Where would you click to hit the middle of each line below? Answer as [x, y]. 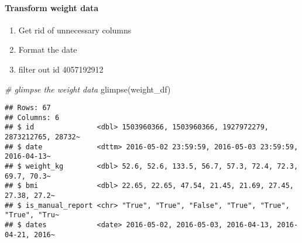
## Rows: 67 [28, 108]
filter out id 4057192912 [61, 69]
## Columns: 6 [32, 117]
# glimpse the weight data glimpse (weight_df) [88, 89]
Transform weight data [52, 7]
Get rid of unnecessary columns [75, 30]
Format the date [48, 49]
